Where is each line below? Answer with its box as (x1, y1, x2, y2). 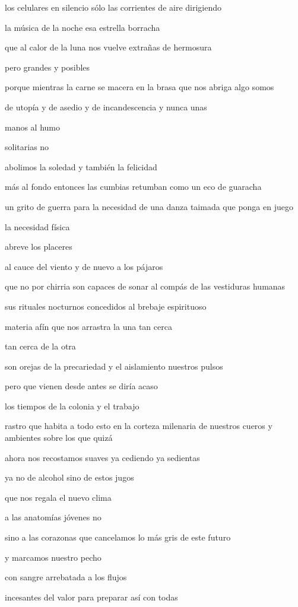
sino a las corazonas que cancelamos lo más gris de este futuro (5, 531, 231, 544)
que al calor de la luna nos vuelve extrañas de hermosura (5, 41, 212, 53)
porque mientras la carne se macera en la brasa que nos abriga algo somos (5, 81, 274, 93)
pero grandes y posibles (5, 61, 90, 73)
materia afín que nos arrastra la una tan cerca (5, 320, 172, 332)
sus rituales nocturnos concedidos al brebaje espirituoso (5, 300, 207, 312)
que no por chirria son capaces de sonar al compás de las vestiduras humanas (5, 280, 286, 293)
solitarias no (5, 141, 49, 153)
